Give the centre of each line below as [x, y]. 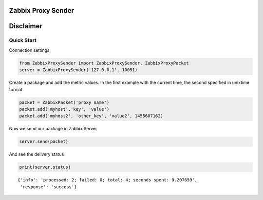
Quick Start [23, 40]
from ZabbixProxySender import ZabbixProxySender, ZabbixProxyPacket [104, 63]
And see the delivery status [37, 154]
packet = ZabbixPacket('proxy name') [64, 102]
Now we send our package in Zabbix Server [53, 129]
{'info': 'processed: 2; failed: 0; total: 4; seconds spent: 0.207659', [108, 180]
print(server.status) [45, 167]
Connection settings [29, 50]
